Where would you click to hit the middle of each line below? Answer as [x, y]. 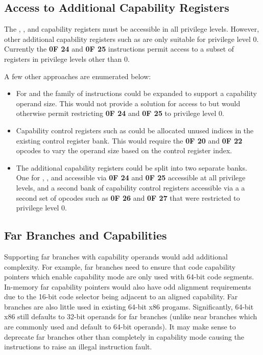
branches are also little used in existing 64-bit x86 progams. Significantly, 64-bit [129, 306]
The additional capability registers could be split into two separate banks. [131, 167]
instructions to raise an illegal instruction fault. [78, 347]
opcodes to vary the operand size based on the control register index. [124, 150]
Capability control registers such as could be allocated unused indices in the [135, 130]
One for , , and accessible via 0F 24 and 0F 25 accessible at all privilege [131, 178]
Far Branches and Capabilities [86, 235]
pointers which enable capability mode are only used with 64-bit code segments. [129, 277]
